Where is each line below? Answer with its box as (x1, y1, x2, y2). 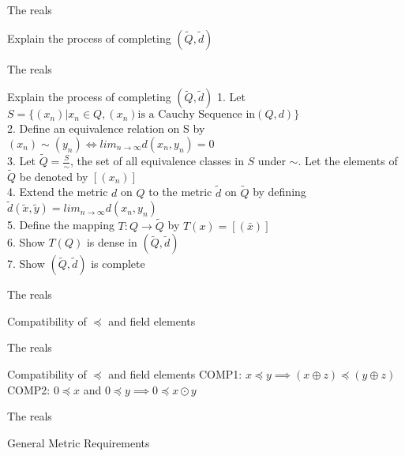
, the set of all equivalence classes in (69, 153, 244, 168)
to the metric (148, 183, 212, 200)
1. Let (217, 89, 246, 105)
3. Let (7, 153, 36, 168)
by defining (253, 183, 306, 200)
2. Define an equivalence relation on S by (7, 120, 205, 137)
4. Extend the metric (7, 183, 108, 200)
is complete (91, 255, 145, 272)
